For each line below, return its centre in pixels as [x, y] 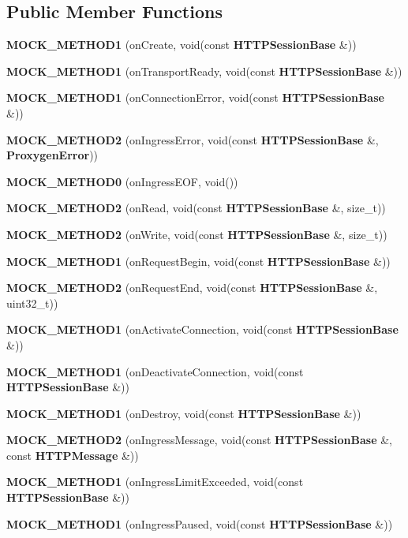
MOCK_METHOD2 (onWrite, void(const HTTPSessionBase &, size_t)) [197, 234]
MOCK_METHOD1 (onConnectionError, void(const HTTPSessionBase [195, 97]
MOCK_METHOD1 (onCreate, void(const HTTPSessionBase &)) [182, 45]
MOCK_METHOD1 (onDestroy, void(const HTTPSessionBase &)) [184, 413]
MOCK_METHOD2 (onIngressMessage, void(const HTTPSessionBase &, [200, 440]
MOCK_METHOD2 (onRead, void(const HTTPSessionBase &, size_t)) [196, 208]
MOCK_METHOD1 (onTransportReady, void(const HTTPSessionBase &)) [204, 71]
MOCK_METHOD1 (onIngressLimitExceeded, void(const [155, 482]
